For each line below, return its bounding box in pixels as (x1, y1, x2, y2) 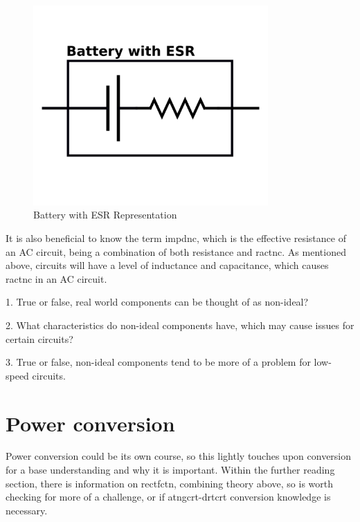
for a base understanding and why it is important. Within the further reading (6, 463, 335, 477)
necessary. (6, 503, 48, 517)
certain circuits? (6, 331, 73, 346)
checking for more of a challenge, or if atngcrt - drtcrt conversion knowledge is (6, 490, 331, 504)
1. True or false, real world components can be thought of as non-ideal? (6, 295, 309, 309)
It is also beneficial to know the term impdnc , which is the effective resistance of (6, 231, 346, 245)
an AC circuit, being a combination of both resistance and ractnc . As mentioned (6, 244, 346, 259)
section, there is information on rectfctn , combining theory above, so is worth (6, 476, 334, 490)
